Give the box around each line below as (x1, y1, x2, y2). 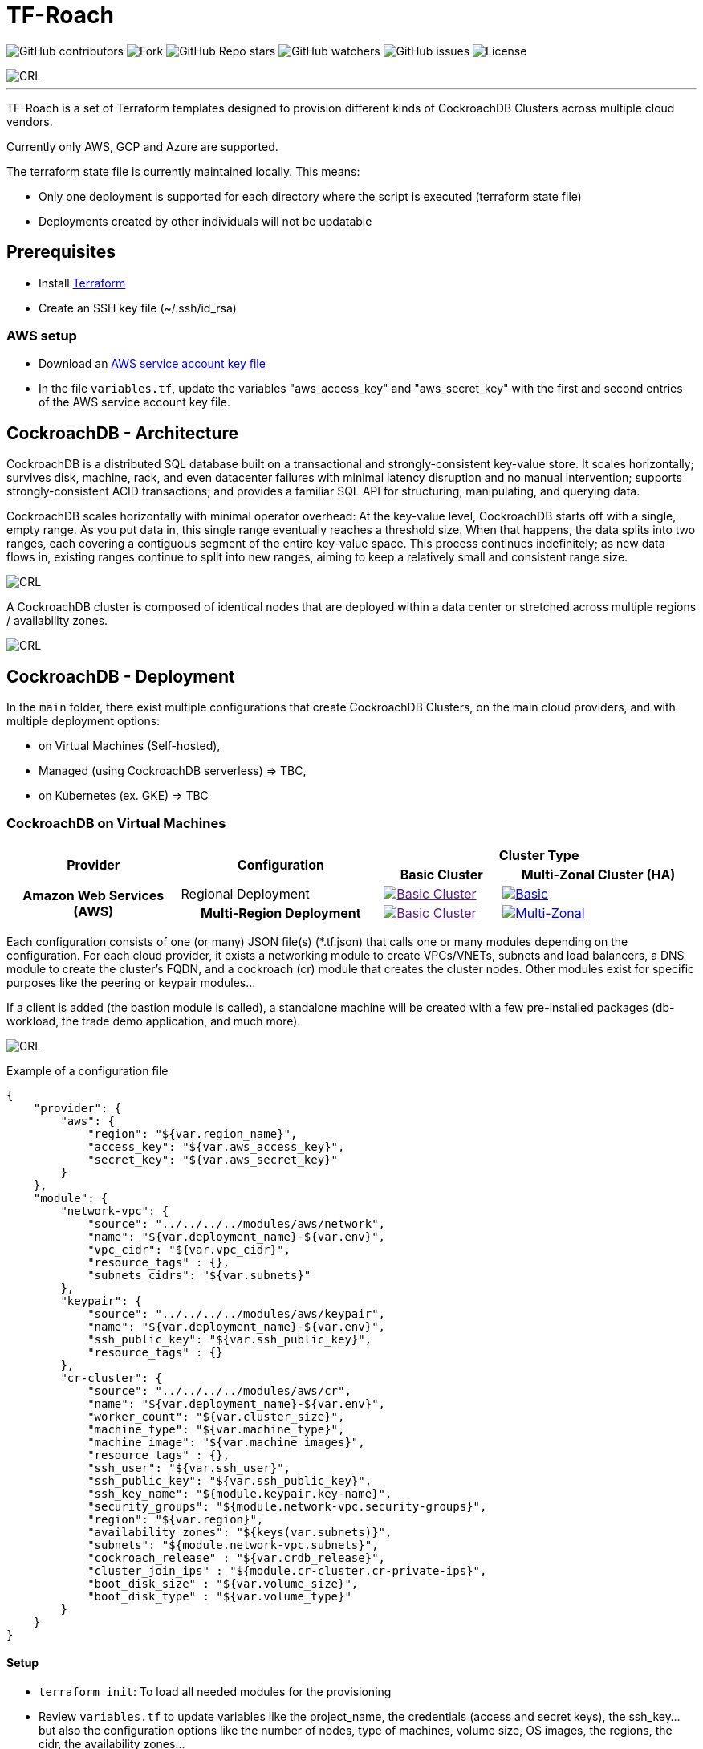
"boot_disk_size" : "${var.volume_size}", (87, 1576, 359, 1590)
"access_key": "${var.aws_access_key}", (87, 1139, 345, 1153)
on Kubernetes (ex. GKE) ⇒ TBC (39, 789, 209, 803)
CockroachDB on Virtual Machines (6, 815, 226, 832)
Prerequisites (6, 242, 116, 263)
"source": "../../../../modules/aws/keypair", (87, 1307, 386, 1320)
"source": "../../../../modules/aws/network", (87, 1217, 386, 1230)
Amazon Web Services (22, 887, 165, 903)
